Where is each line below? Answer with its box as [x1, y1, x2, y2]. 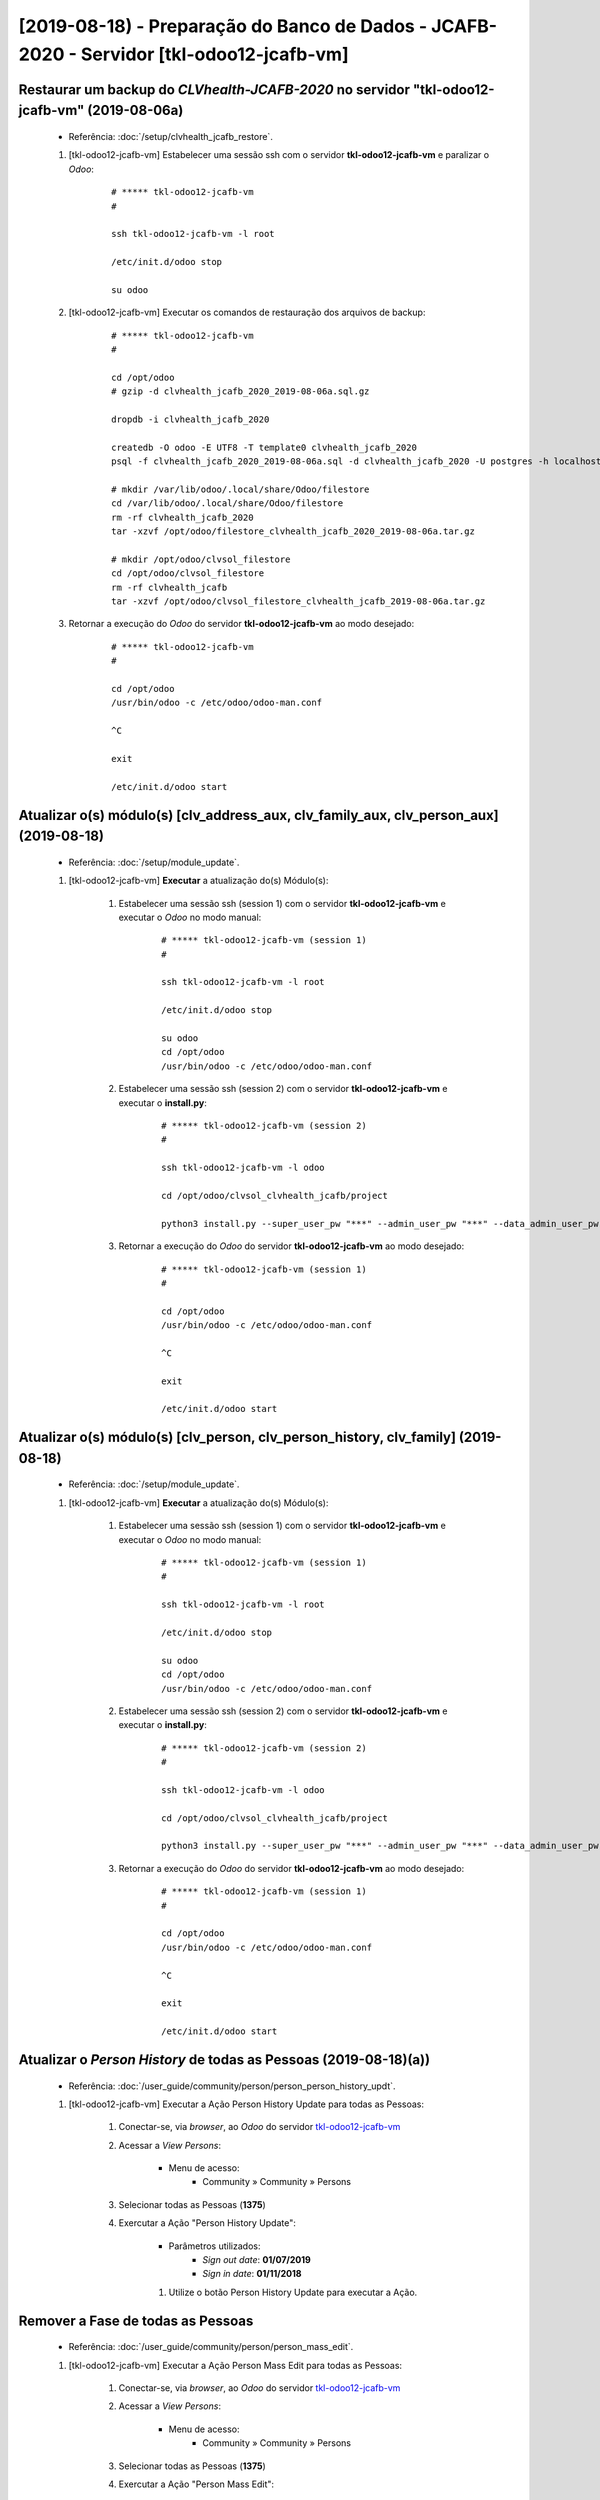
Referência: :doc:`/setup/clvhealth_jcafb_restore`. [68, 130, 274, 142]
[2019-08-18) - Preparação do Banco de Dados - [18, 15, 428, 37]
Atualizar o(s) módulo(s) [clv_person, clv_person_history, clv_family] [18, 1429, 457, 1446]
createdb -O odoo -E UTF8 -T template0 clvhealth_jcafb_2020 [111, 441, 417, 453]
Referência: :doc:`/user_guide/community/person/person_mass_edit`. [68, 2341, 354, 2353]
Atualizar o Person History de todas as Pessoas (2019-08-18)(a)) [18, 2051, 430, 2068]
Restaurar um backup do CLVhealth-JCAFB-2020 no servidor [18, 81, 410, 98]
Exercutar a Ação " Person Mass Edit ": [118, 2478, 275, 2490]
